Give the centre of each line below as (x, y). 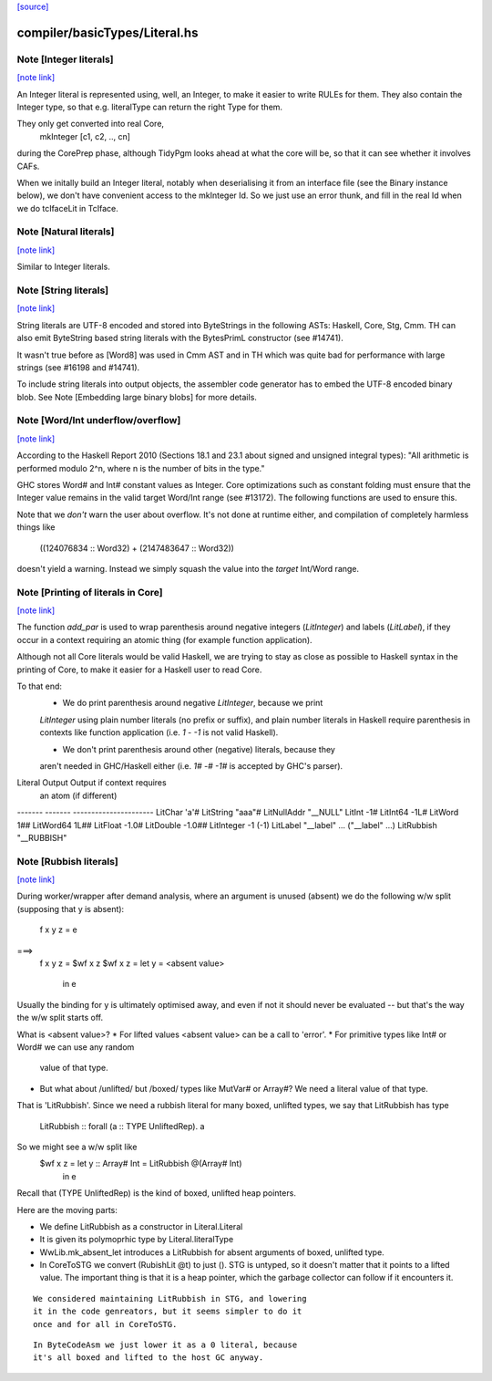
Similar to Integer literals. (64, 267)
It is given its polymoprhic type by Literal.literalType (137, 1240)
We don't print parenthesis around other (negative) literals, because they (199, 749)
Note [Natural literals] (66, 232)
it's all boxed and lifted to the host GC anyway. (149, 1358)
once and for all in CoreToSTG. (105, 1324)
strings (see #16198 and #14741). (78, 367)
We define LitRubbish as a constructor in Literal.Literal (141, 1226)
